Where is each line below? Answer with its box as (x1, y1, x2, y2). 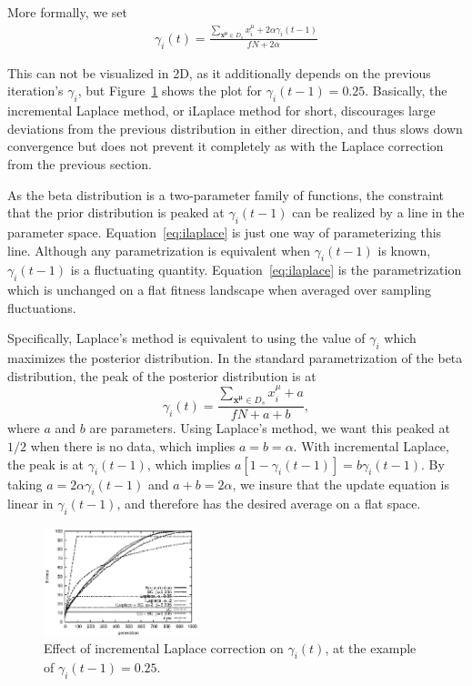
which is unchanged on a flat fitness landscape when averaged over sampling (7, 280, 431, 299)
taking (7, 474, 43, 493)
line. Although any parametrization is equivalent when (7, 240, 311, 259)
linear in (7, 494, 54, 513)
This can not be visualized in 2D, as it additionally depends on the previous (7, 63, 431, 82)
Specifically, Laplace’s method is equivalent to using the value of (7, 328, 366, 348)
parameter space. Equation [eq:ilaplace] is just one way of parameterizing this (7, 222, 442, 241)
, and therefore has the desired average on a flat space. (116, 494, 421, 513)
